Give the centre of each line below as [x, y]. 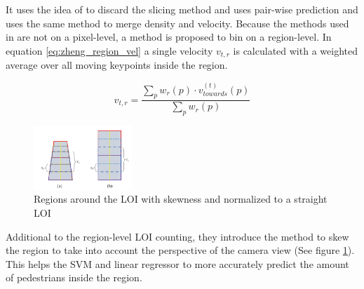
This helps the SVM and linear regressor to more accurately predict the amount [177, 263]
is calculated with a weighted [295, 50]
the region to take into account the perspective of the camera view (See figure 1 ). [180, 250]
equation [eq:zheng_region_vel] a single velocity [109, 50]
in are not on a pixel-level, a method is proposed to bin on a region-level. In [169, 37]
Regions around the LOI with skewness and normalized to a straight [181, 199]
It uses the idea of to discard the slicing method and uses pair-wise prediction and [182, 9]
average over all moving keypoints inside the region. [117, 65]
